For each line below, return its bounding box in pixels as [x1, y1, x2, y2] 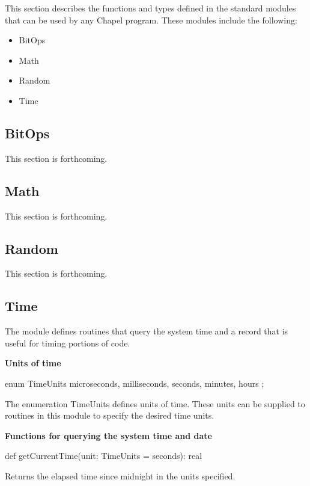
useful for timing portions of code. [5, 336, 130, 349]
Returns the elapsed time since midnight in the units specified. [5, 469, 236, 482]
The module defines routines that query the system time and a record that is [5, 325, 288, 337]
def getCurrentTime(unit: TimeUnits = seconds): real [5, 449, 202, 462]
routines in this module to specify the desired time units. [5, 409, 214, 422]
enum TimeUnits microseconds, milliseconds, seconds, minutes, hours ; [5, 377, 264, 389]
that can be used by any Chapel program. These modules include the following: [5, 13, 297, 26]
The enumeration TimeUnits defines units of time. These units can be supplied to [5, 397, 305, 410]
